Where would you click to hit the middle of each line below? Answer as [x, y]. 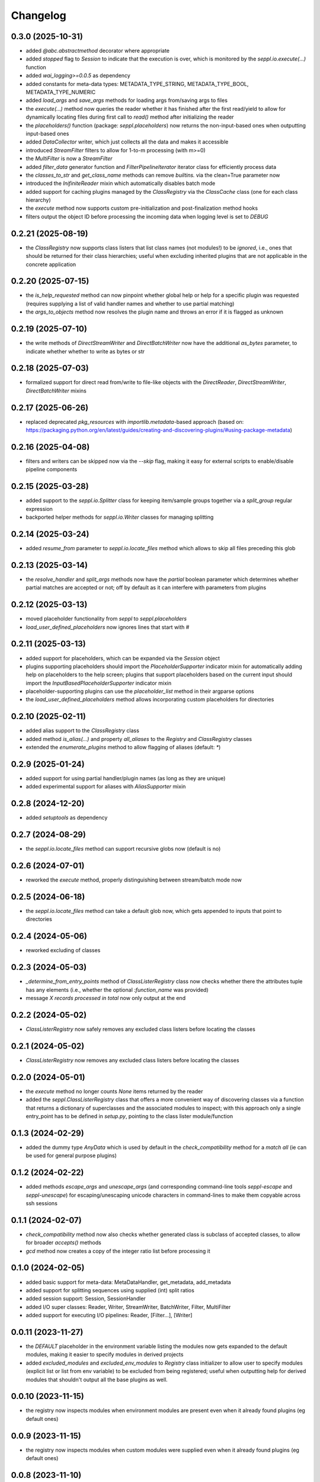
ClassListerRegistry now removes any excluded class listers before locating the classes [132, 1060]
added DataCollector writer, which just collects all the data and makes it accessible [127, 142]
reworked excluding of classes [63, 950]
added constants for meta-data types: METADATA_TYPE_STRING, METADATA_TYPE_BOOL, [137, 84]
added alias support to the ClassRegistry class [82, 731]
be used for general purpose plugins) [71, 1155]
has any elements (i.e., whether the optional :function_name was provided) [117, 989]
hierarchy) [39, 200]
